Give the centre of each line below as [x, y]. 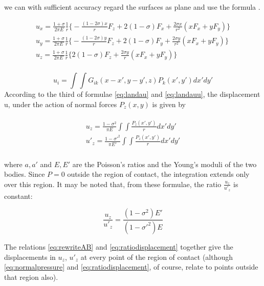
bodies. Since [25, 174]
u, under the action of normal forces [61, 104]
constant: [18, 196]
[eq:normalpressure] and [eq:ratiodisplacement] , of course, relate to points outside [131, 267]
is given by [169, 104]
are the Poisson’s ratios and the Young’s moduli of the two [164, 164]
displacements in [30, 257]
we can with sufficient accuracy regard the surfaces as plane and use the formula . [132, 7]
